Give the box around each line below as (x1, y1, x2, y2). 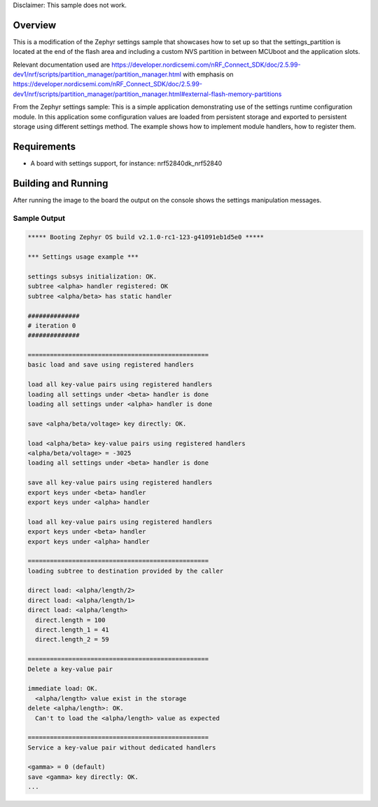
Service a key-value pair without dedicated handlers (27, 743, 216, 752)
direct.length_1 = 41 (35, 626, 110, 634)
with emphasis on (183, 70, 234, 79)
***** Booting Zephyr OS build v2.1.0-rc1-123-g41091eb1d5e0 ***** (27, 233, 265, 241)
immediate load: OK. (27, 684, 98, 693)
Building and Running (13, 177, 108, 189)
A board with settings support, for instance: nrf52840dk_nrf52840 (30, 158, 223, 168)
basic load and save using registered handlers (27, 361, 194, 369)
